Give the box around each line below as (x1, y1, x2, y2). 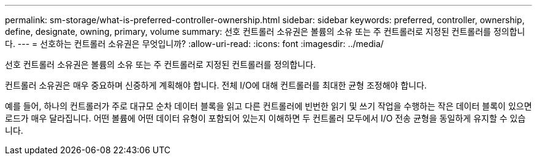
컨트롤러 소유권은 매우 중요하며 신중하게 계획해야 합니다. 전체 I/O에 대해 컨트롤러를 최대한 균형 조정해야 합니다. (5, 80, 427, 90)
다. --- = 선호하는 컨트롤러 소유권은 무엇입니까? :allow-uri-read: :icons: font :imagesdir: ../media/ (5, 38, 384, 49)
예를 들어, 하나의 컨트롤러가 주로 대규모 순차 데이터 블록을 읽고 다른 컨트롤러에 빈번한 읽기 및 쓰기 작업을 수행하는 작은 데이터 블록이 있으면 (5, 101, 532, 111)
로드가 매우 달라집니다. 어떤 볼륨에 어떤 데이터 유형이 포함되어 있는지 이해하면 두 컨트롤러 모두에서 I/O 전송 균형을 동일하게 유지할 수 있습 (5, 113, 526, 123)
